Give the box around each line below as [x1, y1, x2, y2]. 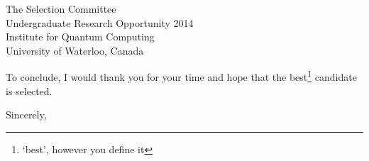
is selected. [6, 83, 53, 98]
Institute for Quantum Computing [6, 29, 155, 44]
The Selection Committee [6, 1, 116, 16]
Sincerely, [6, 107, 47, 122]
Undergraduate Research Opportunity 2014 [6, 15, 194, 30]
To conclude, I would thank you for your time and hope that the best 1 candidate [6, 67, 357, 84]
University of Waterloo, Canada [6, 43, 144, 57]
